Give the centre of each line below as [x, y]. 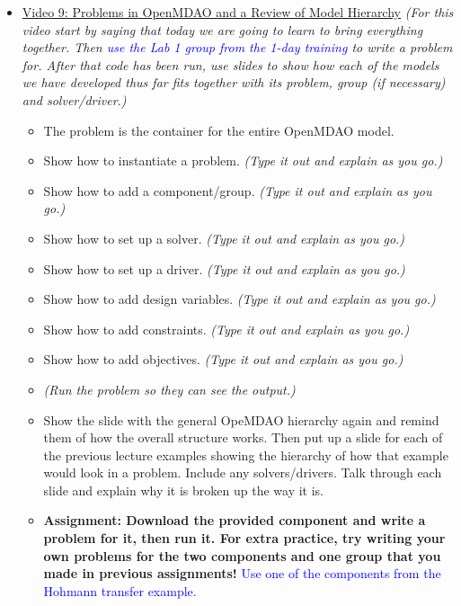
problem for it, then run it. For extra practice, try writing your [244, 538]
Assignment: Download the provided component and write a [235, 520]
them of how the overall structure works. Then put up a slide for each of [243, 437]
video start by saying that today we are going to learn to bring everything [222, 29]
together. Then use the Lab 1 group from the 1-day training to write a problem [237, 47]
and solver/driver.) [74, 99]
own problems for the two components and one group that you [242, 555]
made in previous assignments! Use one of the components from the [242, 573]
